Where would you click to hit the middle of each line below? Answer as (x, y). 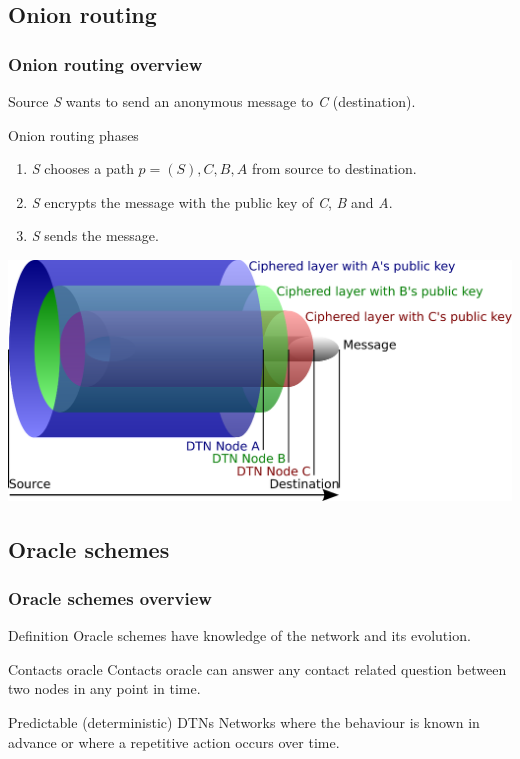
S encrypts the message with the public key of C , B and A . (212, 201)
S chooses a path (82, 168)
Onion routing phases (73, 134)
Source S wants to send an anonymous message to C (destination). (212, 101)
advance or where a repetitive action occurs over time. (174, 741)
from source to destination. (334, 168)
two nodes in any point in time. (104, 688)
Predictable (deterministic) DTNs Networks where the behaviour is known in (244, 722)
